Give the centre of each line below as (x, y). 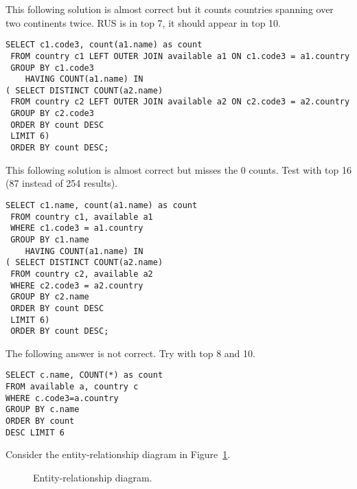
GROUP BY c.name (43, 410)
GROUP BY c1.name (50, 239)
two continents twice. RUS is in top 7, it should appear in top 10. (143, 22)
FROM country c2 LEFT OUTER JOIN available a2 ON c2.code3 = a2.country (180, 102)
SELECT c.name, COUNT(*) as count (84, 375)
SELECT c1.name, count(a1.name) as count (102, 205)
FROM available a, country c (72, 387)
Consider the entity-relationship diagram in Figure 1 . (118, 454)
